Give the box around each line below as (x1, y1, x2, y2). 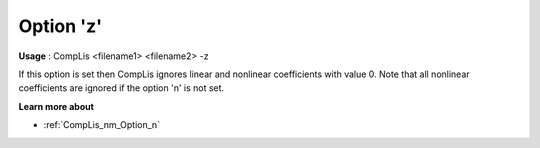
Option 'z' (18, 15, 103, 37)
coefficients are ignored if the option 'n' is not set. (18, 82, 225, 94)
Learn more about (18, 100, 95, 112)
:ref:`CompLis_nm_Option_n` (43, 119, 160, 131)
